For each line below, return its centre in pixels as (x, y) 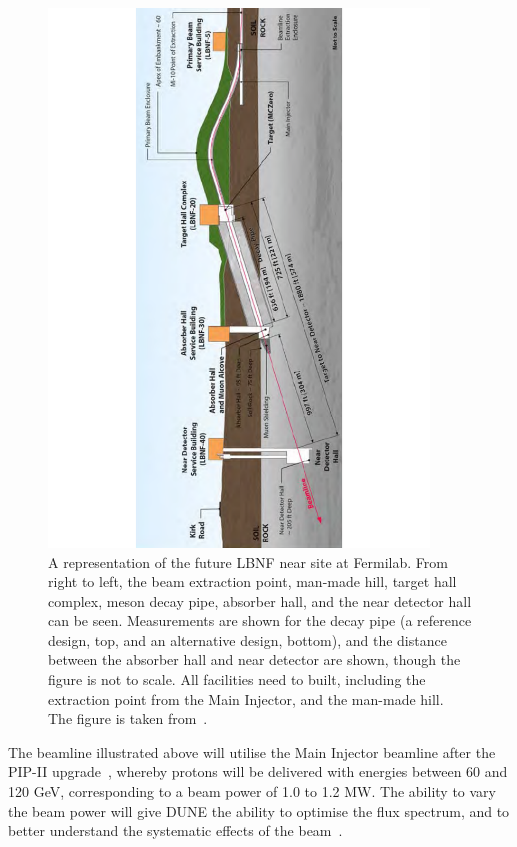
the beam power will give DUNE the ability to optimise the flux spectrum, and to (259, 810)
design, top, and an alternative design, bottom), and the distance (247, 639)
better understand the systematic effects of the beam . (175, 830)
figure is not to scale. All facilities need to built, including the (237, 679)
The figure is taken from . (128, 718)
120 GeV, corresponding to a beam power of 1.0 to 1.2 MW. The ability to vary (252, 791)
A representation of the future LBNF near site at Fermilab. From (248, 561)
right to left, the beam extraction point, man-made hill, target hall (252, 581)
